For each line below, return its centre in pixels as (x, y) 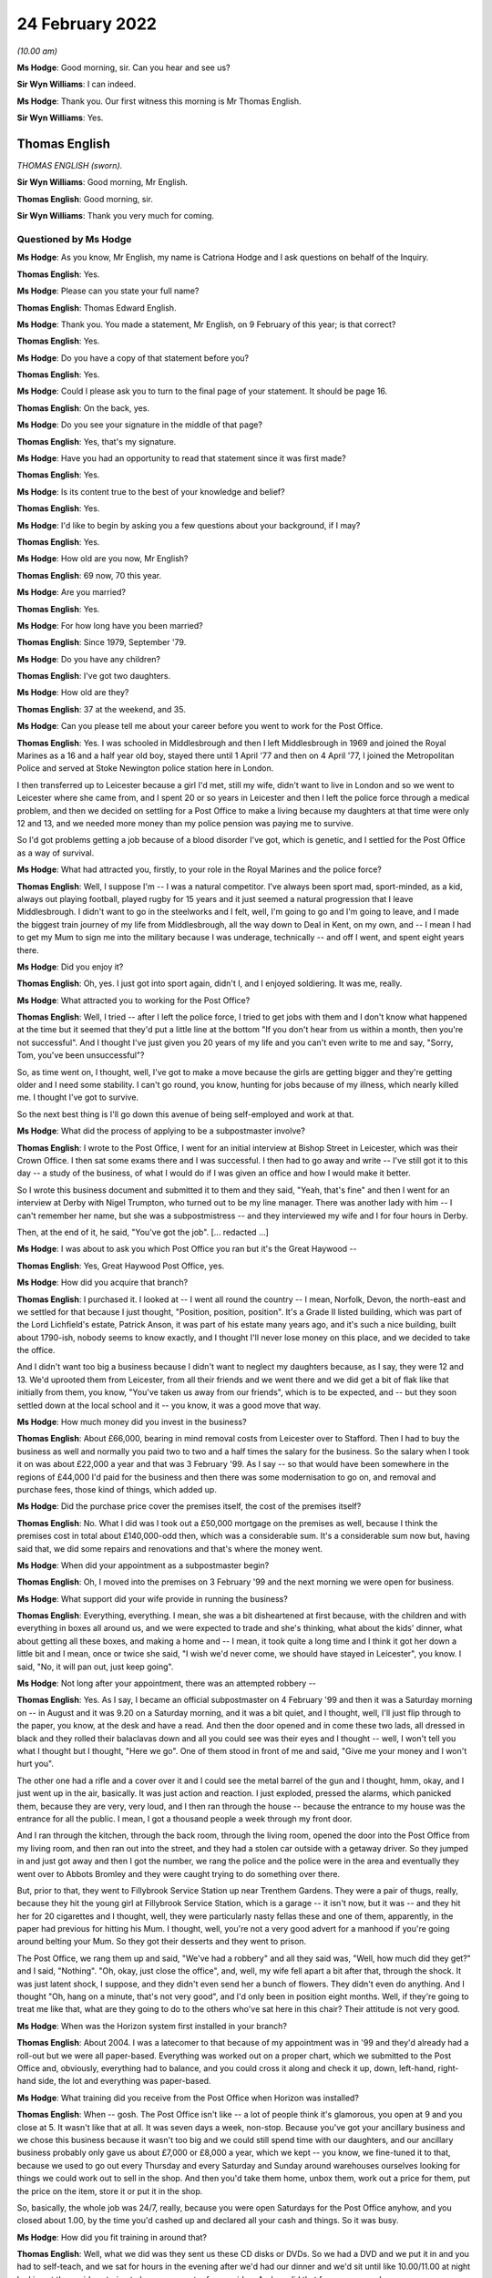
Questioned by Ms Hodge (74, 239)
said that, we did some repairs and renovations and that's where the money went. (170, 1548)
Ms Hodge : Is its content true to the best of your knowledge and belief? (151, 491)
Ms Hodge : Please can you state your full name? (108, 291)
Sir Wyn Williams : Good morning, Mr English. (102, 182)
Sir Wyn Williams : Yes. (60, 118)
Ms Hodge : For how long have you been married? (110, 625)
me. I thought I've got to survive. (78, 1097)
